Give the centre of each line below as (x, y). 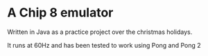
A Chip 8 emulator (60, 13)
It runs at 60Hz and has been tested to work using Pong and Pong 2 (104, 45)
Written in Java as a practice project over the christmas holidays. (100, 32)
